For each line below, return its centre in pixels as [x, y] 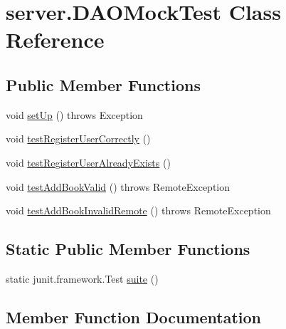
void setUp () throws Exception [74, 114]
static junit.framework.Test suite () [82, 278]
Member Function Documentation [134, 317]
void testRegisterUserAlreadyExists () [88, 162]
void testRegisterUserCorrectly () [78, 139]
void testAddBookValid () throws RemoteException [118, 186]
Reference [55, 40]
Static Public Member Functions [128, 249]
